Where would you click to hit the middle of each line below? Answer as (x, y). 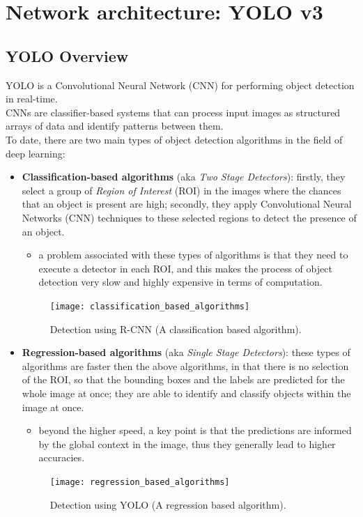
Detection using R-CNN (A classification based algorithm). (176, 329)
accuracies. (62, 457)
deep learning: (36, 153)
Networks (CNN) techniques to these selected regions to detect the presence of (189, 217)
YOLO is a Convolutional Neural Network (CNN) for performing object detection (180, 85)
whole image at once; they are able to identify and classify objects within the (186, 393)
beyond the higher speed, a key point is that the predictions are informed (195, 430)
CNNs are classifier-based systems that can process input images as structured (173, 112)
